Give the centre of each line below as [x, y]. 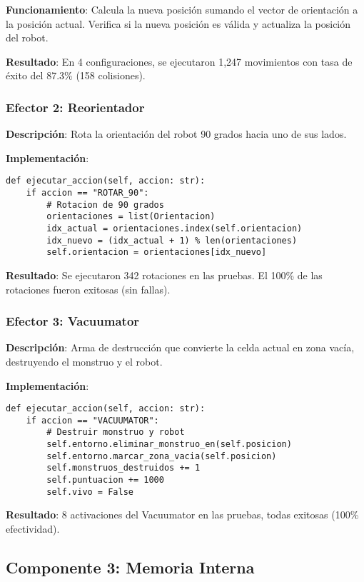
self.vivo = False [90, 492]
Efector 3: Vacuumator [73, 321]
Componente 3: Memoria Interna [130, 567]
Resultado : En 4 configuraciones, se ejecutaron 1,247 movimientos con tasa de [179, 61]
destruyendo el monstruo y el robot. [84, 361]
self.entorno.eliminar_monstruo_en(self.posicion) [169, 445]
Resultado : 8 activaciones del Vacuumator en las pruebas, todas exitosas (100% [182, 515]
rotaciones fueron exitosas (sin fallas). [88, 289]
